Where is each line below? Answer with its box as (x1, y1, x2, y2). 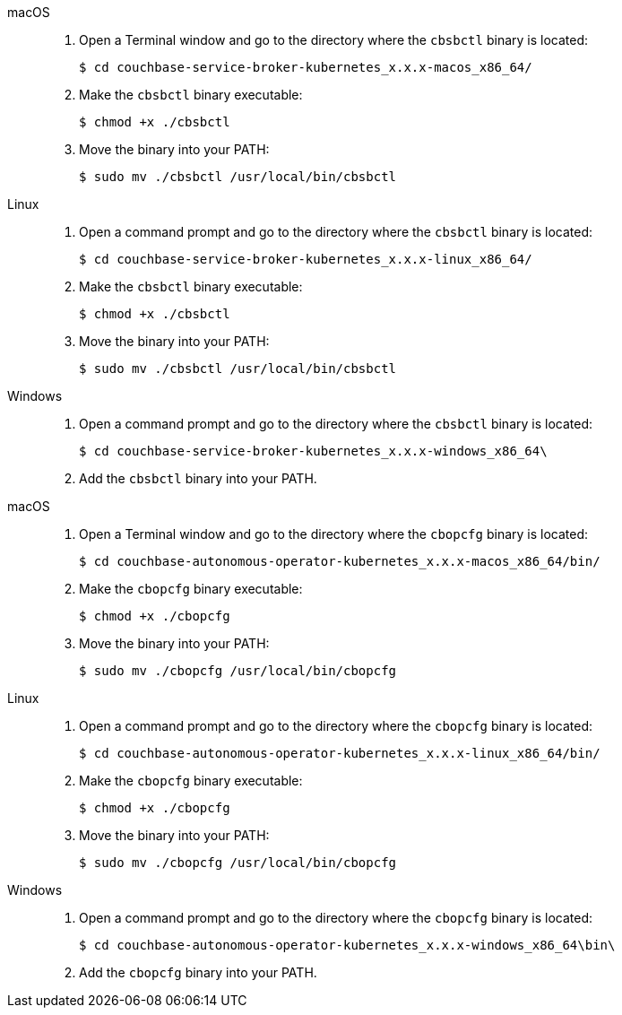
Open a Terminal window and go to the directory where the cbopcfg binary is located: (79, 526, 589, 542)
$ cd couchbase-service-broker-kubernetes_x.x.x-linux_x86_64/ (79, 252, 532, 266)
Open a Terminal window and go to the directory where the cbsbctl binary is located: (79, 32, 589, 48)
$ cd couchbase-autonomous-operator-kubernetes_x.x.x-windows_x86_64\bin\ (79, 938, 616, 952)
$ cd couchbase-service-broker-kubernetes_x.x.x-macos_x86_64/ (79, 60, 532, 74)
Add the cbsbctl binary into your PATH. (79, 471, 317, 486)
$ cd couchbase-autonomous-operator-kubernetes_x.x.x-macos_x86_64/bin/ (79, 554, 600, 568)
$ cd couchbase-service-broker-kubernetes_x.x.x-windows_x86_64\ (79, 444, 548, 458)
